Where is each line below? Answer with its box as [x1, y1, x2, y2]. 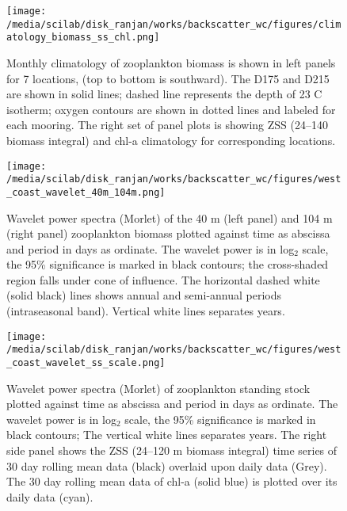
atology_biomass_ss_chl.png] [6, 32, 160, 44]
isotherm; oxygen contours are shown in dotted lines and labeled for [6, 101, 336, 117]
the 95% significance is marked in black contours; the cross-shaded [6, 256, 329, 273]
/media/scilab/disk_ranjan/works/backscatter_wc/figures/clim [6, 18, 341, 30]
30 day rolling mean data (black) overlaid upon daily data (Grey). [6, 457, 327, 474]
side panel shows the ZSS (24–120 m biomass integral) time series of [6, 442, 337, 458]
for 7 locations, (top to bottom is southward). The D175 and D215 [6, 70, 330, 86]
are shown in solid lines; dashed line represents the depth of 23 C [6, 86, 322, 102]
